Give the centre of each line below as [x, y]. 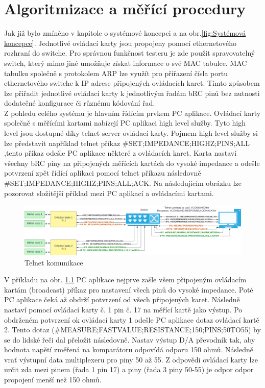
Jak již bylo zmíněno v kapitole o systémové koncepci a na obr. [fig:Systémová [125, 33]
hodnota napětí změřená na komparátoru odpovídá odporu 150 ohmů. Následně [129, 349]
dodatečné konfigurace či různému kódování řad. [80, 103]
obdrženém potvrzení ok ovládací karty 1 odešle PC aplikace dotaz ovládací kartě [132, 319]
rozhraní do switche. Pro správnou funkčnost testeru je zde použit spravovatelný [130, 53]
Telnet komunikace [54, 262]
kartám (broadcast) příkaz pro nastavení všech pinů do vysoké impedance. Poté [129, 289]
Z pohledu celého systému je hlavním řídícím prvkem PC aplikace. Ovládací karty [132, 113]
